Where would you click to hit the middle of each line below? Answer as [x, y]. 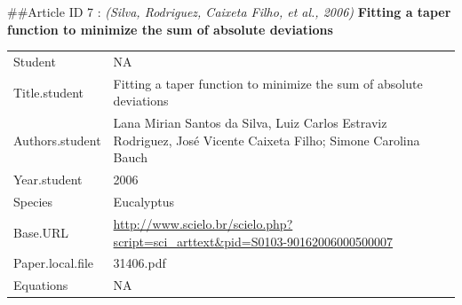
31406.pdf [139, 263]
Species [33, 202]
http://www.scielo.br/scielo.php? [203, 223]
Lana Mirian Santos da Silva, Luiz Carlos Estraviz [250, 123]
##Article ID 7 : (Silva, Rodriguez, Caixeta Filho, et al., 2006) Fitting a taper [229, 12]
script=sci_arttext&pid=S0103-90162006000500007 [253, 241]
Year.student [48, 180]
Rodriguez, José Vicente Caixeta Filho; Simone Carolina [267, 140]
